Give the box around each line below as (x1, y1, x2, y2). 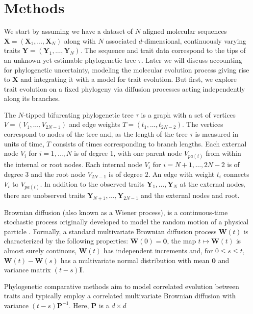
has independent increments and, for (103, 245, 213, 255)
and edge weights (69, 119, 120, 129)
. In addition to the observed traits (40, 178, 145, 189)
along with (64, 35, 96, 46)
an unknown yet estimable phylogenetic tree (4, 54, 136, 65)
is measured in (195, 129, 239, 139)
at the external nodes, (179, 178, 246, 189)
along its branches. (4, 93, 60, 103)
